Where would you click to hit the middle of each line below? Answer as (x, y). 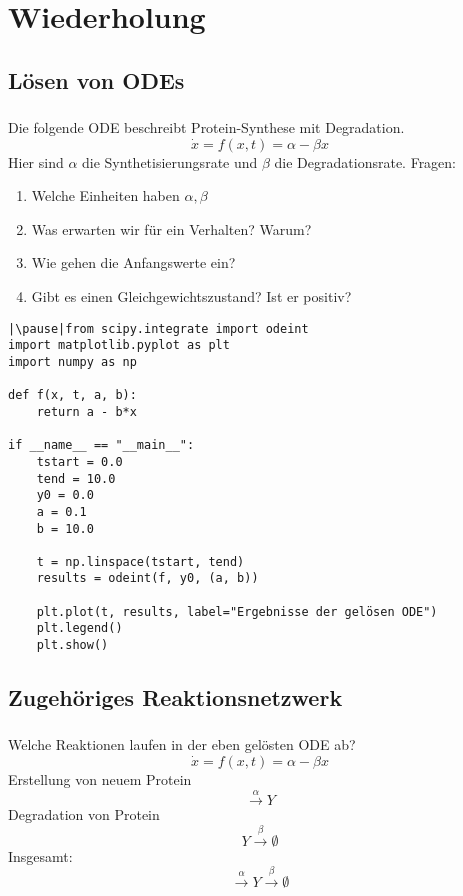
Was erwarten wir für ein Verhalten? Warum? (171, 228)
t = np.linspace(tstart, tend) (140, 561)
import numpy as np (72, 361)
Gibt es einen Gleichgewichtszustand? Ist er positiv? (191, 296)
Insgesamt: (40, 855)
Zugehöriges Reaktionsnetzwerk (175, 697)
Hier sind (36, 161)
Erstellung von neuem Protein (100, 779)
